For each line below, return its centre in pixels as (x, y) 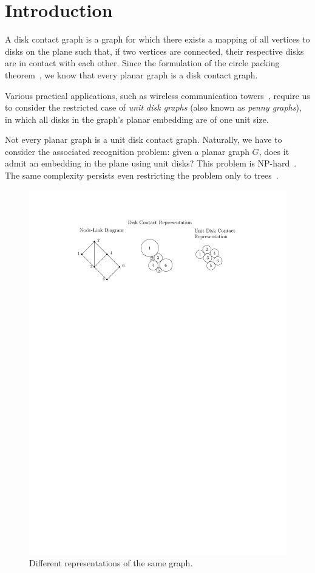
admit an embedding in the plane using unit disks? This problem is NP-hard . (151, 163)
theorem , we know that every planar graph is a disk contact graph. (131, 74)
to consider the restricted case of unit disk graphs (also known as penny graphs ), (153, 107)
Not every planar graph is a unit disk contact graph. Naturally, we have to (144, 139)
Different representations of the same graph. (111, 563)
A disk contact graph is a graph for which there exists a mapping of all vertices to (157, 39)
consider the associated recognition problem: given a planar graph (127, 151)
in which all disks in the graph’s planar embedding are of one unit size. (137, 119)
